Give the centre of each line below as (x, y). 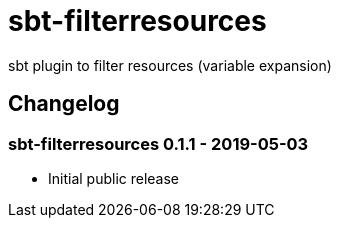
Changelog (64, 104)
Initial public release (114, 178)
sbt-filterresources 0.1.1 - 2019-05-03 (158, 143)
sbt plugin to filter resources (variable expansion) (170, 65)
